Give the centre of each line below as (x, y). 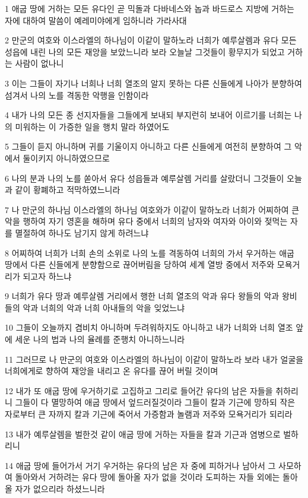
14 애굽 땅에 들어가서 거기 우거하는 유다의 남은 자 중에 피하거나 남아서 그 (140, 465)
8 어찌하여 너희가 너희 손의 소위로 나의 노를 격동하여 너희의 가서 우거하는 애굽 (150, 253)
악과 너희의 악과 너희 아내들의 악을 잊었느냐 (104, 307)
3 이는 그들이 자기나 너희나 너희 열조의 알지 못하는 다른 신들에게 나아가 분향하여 (153, 83)
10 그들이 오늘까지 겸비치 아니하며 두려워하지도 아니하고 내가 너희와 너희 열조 (149, 327)
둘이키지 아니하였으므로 (66, 158)
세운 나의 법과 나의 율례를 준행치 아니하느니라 (100, 339)
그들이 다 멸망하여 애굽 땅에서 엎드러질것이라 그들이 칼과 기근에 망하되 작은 (155, 402)
